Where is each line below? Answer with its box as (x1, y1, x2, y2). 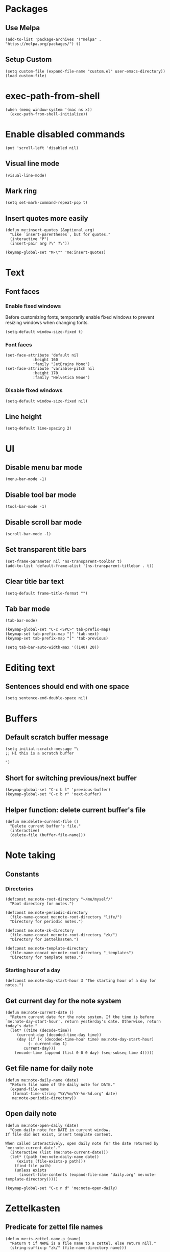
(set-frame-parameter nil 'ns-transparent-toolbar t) (5, 559, 123, 564)
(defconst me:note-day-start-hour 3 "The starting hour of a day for (5, 978, 157, 983)
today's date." (5, 1024, 38, 1029)
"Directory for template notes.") (10, 955, 83, 960)
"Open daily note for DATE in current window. (10, 1127, 111, 1132)
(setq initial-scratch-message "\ (5, 746, 79, 751)
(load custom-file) (5, 73, 47, 78)
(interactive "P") (10, 237, 50, 242)
